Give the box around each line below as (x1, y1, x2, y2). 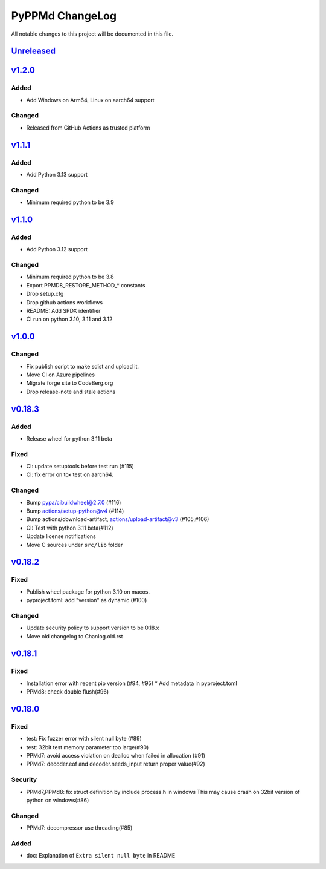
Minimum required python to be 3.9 (26, 198, 114, 206)
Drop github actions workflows (26, 298, 103, 306)
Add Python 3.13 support (26, 171, 88, 179)
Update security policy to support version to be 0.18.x (26, 624, 159, 632)
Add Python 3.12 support (26, 246, 88, 253)
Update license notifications (26, 533, 96, 540)
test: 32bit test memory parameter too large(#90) (26, 743, 149, 750)
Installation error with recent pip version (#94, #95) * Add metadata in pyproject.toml (26, 680, 238, 687)
